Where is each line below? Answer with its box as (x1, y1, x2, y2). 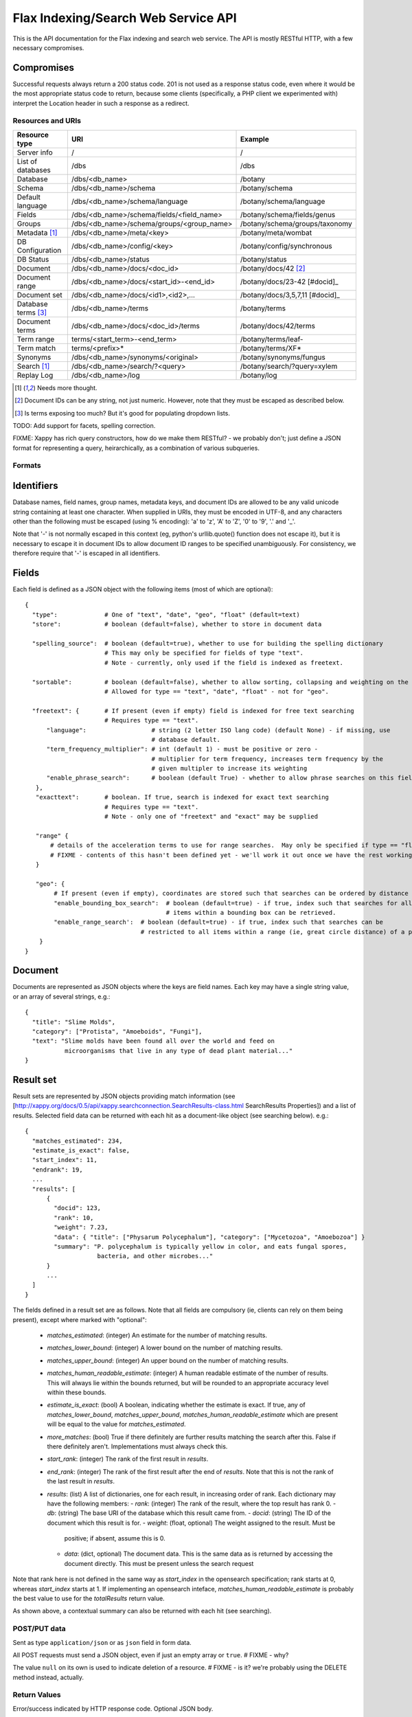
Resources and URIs (12, 116, 82, 126)
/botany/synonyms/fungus (240, 352, 325, 362)
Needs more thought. (36, 383, 98, 391)
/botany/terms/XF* (240, 343, 301, 353)
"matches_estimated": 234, (32, 1137, 123, 1145)
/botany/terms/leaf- (240, 334, 304, 343)
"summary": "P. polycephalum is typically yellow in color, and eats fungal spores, (54, 1242, 347, 1250)
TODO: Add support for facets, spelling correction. (12, 421, 156, 429)
